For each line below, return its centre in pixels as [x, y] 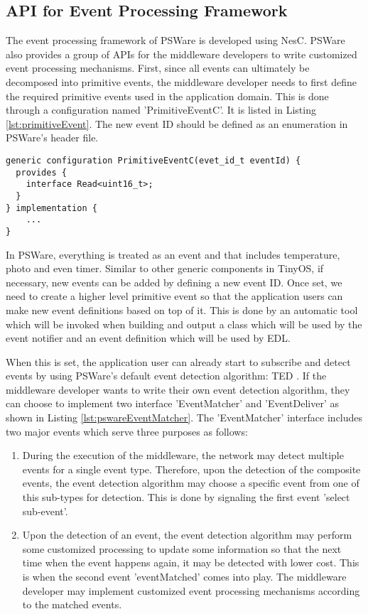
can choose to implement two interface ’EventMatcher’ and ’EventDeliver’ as [173, 403]
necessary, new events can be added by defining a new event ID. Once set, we [174, 282]
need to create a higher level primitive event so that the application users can [174, 296]
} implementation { [52, 208]
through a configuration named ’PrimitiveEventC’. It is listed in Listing [161, 110]
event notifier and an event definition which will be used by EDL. [148, 338]
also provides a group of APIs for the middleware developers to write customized [182, 54]
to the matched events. [72, 604]
